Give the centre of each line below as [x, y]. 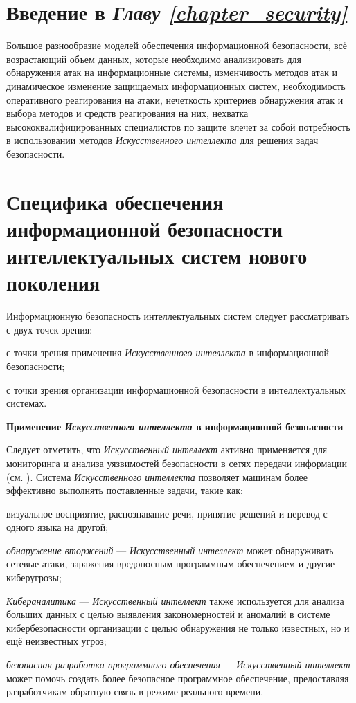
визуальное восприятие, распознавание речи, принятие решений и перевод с [167, 513]
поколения [53, 283]
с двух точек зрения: [50, 329]
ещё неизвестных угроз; [56, 641]
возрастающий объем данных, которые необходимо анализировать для [154, 58]
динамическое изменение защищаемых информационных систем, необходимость [176, 85]
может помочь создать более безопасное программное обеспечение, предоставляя [178, 678]
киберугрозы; [34, 577]
